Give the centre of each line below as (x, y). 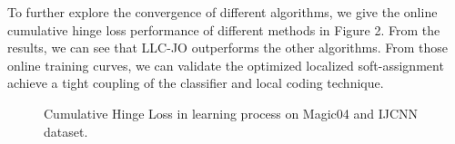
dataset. (66, 131)
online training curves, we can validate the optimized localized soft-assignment (226, 65)
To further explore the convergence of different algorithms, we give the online (222, 12)
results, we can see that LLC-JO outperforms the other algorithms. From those (228, 48)
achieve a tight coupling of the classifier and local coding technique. (196, 83)
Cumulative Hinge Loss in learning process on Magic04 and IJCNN (231, 113)
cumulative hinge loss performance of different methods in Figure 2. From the (224, 29)
